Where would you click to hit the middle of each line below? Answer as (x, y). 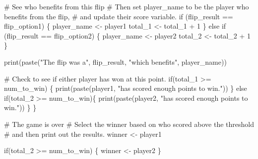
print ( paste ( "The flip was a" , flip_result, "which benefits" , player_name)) (115, 61)
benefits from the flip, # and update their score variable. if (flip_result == (119, 16)
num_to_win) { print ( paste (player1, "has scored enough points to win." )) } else (126, 88)
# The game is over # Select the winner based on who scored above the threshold (129, 124)
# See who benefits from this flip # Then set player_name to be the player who (127, 6)
